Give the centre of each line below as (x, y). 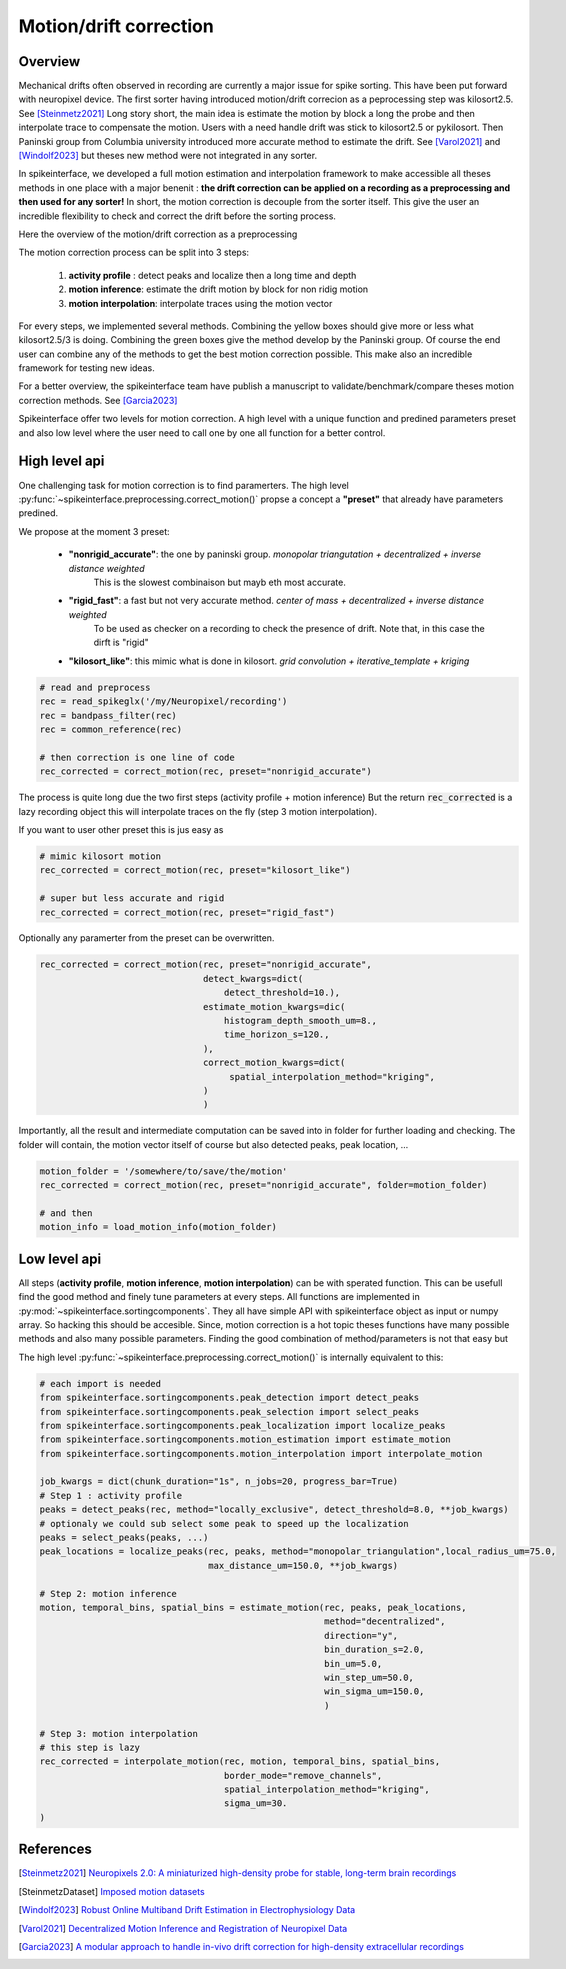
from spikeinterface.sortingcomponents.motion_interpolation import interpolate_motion (261, 1453)
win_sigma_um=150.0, (374, 1691)
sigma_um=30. (255, 1803)
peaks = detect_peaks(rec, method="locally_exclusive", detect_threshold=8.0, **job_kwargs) (274, 1509)
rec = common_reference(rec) (111, 729)
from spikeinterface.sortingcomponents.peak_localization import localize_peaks (242, 1425)
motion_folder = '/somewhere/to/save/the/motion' (163, 1171)
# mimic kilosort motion (100, 856)
